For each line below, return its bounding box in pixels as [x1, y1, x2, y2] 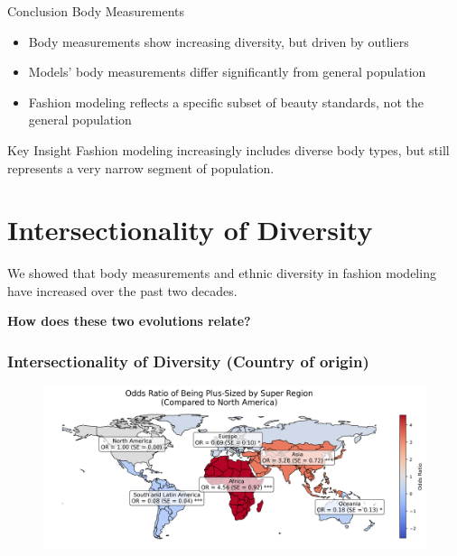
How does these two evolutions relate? [7, 311, 251, 330]
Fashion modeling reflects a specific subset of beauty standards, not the [28, 92, 424, 111]
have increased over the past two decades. [7, 281, 238, 300]
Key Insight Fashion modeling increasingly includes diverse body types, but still [7, 140, 450, 159]
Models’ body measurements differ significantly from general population [28, 62, 426, 81]
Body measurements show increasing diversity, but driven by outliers [28, 32, 409, 51]
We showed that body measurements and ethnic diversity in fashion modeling [7, 264, 436, 283]
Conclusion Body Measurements [7, 2, 185, 20]
